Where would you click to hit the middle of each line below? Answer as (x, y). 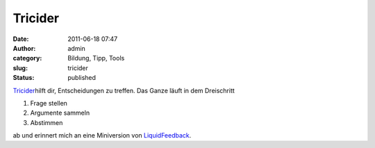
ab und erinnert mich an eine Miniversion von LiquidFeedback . (102, 135)
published (82, 78)
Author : (24, 48)
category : (27, 58)
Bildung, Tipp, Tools (96, 58)
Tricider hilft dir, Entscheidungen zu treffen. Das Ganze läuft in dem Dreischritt (124, 90)
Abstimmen (47, 122)
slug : (20, 68)
